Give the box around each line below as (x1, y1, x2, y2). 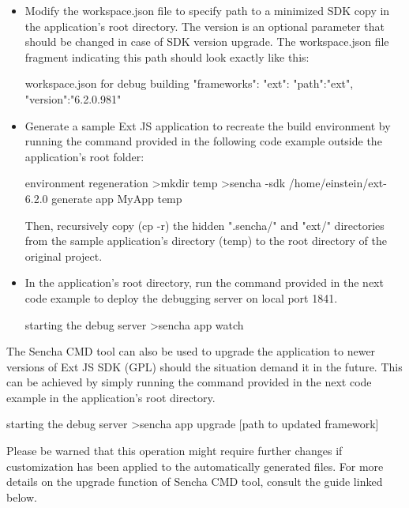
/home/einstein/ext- (288, 175, 387, 191)
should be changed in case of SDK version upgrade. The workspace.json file (24, 33, 389, 50)
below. (6, 488, 37, 505)
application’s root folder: (24, 148, 144, 164)
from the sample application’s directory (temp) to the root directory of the (24, 232, 387, 249)
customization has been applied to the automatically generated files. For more (6, 457, 384, 474)
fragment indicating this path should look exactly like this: (24, 48, 310, 65)
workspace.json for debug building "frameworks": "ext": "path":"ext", (24, 75, 354, 92)
